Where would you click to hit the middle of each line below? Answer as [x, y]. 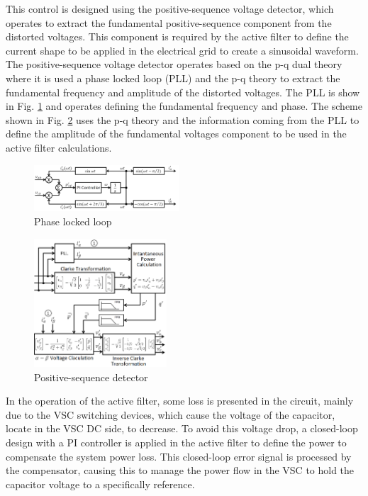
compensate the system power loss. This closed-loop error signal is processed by [179, 456]
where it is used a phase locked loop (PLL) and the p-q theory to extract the [173, 78]
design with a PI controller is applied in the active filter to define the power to [176, 442]
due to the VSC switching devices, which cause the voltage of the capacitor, [171, 414]
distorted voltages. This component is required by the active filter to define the [177, 36]
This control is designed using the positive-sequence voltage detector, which [170, 9]
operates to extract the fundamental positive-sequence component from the [169, 22]
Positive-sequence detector [91, 377]
